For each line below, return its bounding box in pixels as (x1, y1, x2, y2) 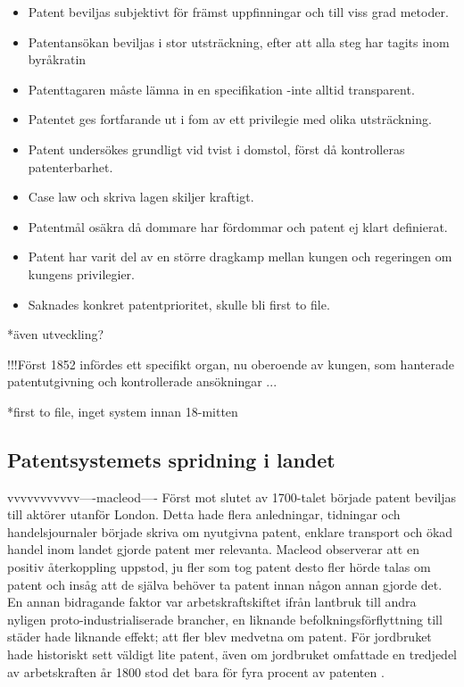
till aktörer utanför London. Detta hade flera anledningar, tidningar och (7, 505, 401, 524)
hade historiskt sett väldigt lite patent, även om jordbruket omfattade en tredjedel (7, 645, 458, 664)
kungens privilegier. (28, 264, 135, 283)
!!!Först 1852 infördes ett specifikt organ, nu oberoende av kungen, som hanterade (7, 354, 454, 373)
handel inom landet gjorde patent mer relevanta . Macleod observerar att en (7, 540, 419, 559)
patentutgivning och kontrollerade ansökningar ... (7, 372, 278, 391)
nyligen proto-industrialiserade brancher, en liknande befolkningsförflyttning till (7, 609, 443, 628)
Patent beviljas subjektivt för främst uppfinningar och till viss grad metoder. (28, 3, 449, 21)
